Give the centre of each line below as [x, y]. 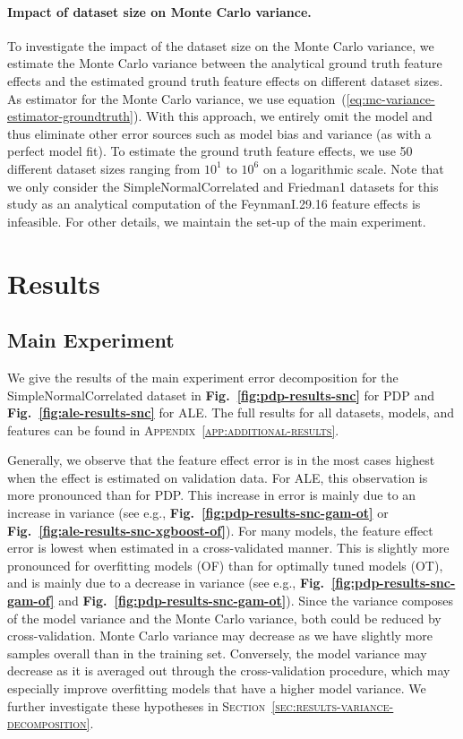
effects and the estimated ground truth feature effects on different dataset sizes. [225, 80]
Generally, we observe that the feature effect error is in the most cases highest [221, 460]
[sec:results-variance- [333, 705]
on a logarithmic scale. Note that [353, 168]
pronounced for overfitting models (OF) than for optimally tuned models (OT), [225, 565]
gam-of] [31, 601]
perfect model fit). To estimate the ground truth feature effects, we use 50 [210, 151]
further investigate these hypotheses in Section [137, 705]
